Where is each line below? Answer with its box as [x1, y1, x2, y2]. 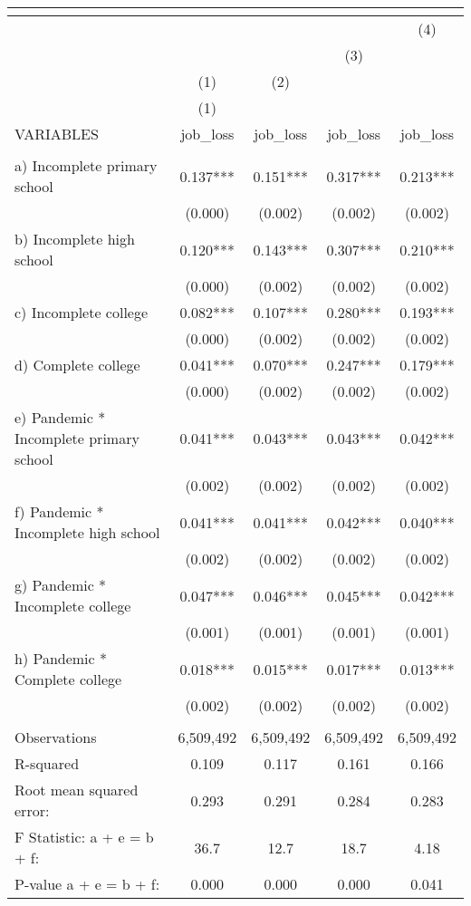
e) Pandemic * [14, 407, 106, 428]
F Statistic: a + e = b [14, 826, 154, 847]
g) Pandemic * [14, 574, 107, 595]
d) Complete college [14, 354, 140, 375]
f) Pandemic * [14, 501, 104, 522]
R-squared [14, 753, 80, 774]
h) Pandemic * [14, 648, 108, 669]
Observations [14, 727, 97, 747]
